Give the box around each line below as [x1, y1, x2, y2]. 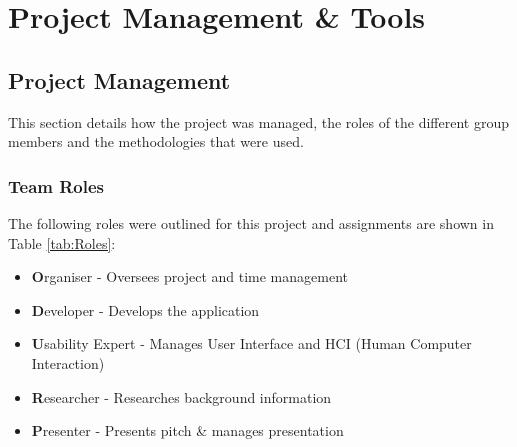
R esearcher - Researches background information [31, 386, 332, 407]
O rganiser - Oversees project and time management [31, 266, 348, 287]
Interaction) [31, 352, 105, 373]
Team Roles [8, 173, 105, 198]
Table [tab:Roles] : [8, 232, 116, 253]
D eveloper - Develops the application [31, 299, 260, 320]
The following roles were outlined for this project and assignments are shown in [8, 212, 494, 233]
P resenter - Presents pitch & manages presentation [31, 420, 344, 441]
